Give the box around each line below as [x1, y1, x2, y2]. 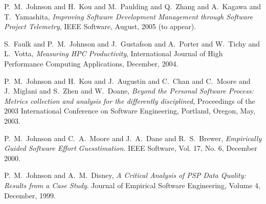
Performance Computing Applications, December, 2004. [4, 58, 179, 69]
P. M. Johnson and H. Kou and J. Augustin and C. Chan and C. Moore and [4, 75, 251, 86]
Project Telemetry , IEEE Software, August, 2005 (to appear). [4, 21, 196, 32]
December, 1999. [4, 190, 56, 200]
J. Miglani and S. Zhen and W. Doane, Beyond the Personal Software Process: [4, 85, 254, 96]
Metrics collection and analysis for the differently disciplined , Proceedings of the [4, 95, 255, 106]
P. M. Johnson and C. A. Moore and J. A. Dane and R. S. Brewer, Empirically [4, 132, 262, 143]
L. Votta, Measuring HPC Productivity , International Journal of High [4, 48, 223, 59]
